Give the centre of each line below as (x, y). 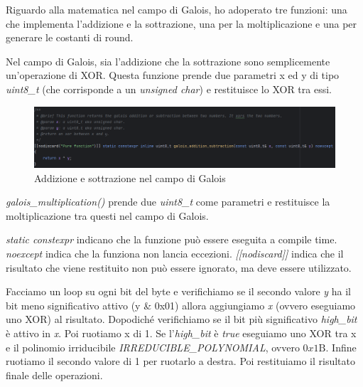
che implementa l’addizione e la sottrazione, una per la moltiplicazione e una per (181, 23)
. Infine (341, 347)
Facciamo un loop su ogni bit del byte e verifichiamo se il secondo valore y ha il (179, 291)
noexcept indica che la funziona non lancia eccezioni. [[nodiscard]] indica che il (175, 254)
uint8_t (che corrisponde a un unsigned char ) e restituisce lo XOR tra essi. (169, 89)
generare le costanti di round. (70, 37)
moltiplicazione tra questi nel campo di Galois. (107, 215)
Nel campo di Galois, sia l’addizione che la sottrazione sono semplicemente (168, 61)
